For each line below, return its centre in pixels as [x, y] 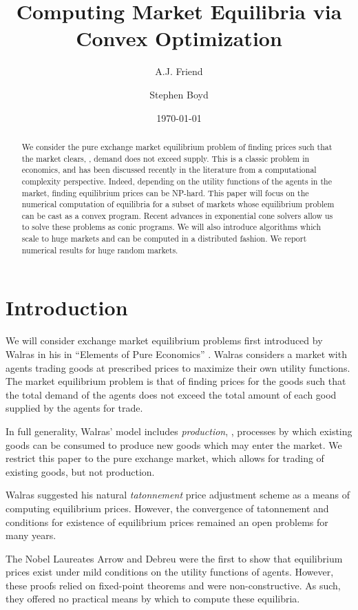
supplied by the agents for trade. [74, 408]
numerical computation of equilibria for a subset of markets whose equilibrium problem [178, 204]
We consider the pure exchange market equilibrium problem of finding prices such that [177, 146]
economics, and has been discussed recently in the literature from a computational [169, 170]
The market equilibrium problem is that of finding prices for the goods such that [176, 381]
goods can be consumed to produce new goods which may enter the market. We [174, 444]
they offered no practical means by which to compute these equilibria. [153, 599]
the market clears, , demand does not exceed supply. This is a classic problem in [166, 158]
